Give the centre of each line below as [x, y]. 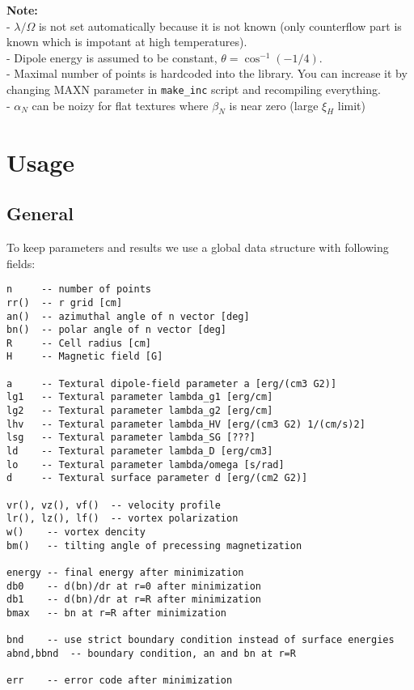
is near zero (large [274, 105]
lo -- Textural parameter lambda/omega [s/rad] [146, 464]
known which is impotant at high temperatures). [127, 42]
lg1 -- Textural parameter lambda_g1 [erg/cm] [140, 397]
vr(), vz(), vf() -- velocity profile [114, 505]
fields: [21, 263]
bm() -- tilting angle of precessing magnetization [154, 545]
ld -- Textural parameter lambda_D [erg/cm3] [140, 451]
